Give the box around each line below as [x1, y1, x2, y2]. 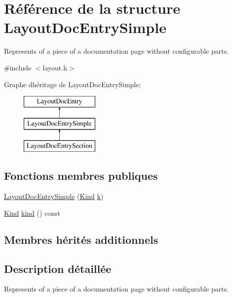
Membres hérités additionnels [4, 231, 158, 247]
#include [4, 62, 32, 72]
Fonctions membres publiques [4, 168, 158, 183]
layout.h [42, 62, 67, 72]
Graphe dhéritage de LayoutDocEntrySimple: [4, 79, 141, 89]
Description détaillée [4, 261, 112, 276]
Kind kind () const [4, 207, 61, 218]
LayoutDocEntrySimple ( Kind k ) [4, 191, 104, 201]
